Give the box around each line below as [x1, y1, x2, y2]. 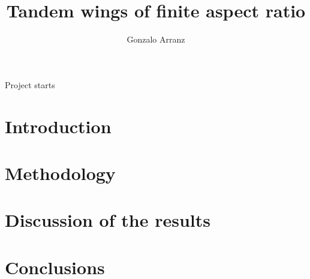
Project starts [5, 78, 55, 91]
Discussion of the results [5, 208, 210, 232]
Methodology [5, 160, 116, 185]
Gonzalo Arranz [127, 33, 185, 46]
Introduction [5, 113, 112, 138]
